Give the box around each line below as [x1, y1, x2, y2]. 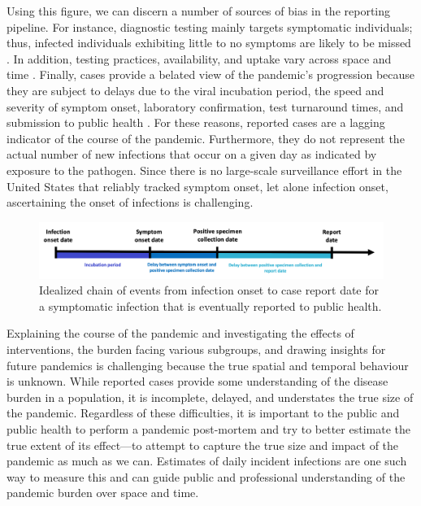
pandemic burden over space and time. [7, 484, 199, 501]
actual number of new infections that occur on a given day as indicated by [7, 146, 377, 163]
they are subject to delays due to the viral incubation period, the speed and [7, 81, 384, 98]
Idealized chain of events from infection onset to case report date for [39, 281, 380, 299]
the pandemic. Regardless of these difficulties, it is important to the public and [7, 404, 400, 421]
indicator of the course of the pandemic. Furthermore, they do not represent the [7, 129, 405, 146]
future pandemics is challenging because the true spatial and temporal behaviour [7, 356, 409, 373]
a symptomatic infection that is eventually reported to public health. [39, 297, 382, 314]
